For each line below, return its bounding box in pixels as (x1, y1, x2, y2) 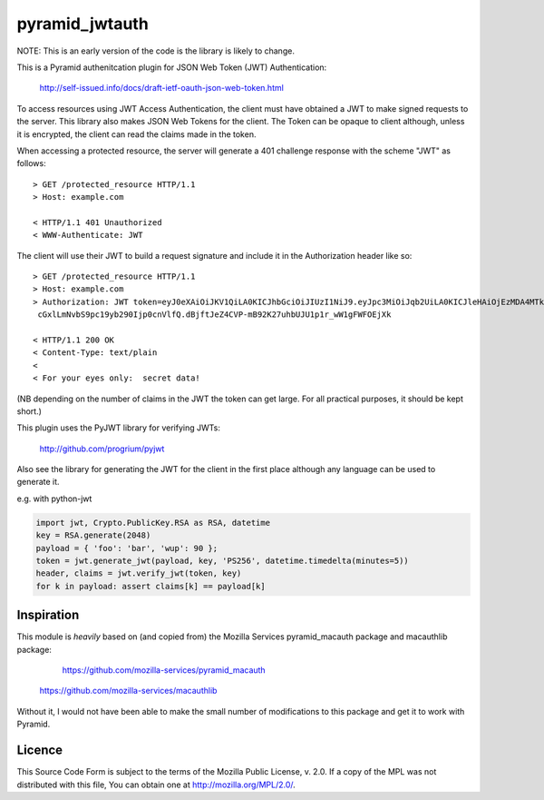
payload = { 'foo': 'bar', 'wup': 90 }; (35, 543, 218, 553)
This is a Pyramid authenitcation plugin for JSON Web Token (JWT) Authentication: (16, 62, 327, 73)
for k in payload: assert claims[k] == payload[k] (35, 581, 267, 591)
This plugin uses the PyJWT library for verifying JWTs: (16, 422, 221, 433)
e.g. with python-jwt (16, 493, 92, 504)
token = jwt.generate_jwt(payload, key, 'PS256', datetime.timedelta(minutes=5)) (35, 556, 410, 567)
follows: (16, 158, 46, 169)
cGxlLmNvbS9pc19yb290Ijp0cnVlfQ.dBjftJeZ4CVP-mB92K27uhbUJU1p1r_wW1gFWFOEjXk (37, 310, 392, 320)
